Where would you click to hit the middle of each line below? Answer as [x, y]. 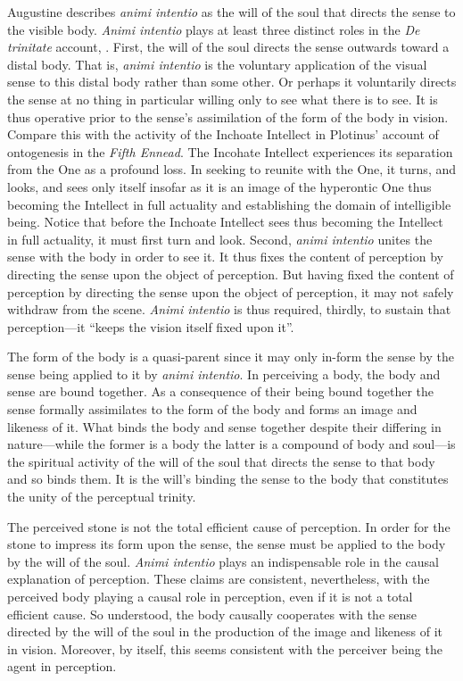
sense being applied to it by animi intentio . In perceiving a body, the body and [224, 374]
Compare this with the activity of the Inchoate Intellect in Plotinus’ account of [223, 134]
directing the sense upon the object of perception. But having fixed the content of [231, 274]
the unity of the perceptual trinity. [102, 497]
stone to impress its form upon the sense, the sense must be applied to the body [227, 544]
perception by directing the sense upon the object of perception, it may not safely [231, 291]
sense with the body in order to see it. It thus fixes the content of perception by [225, 257]
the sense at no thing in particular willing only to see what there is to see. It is [223, 99]
